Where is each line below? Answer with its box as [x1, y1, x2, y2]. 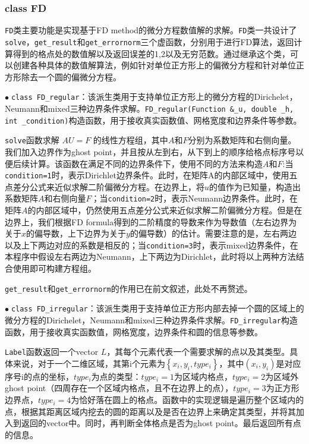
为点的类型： [91, 370, 141, 382]
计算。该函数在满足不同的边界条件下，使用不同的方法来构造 [29, 157, 263, 169]
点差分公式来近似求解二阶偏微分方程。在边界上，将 [5, 180, 204, 193]
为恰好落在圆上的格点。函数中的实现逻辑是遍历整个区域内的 [71, 393, 304, 406]
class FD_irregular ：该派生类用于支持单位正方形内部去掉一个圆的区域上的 [11, 302, 304, 314]
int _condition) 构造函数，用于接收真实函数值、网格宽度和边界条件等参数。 [5, 114, 302, 126]
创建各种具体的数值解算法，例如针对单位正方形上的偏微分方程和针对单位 [12, 59, 296, 71]
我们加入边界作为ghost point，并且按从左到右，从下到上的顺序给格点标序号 [5, 145, 296, 158]
